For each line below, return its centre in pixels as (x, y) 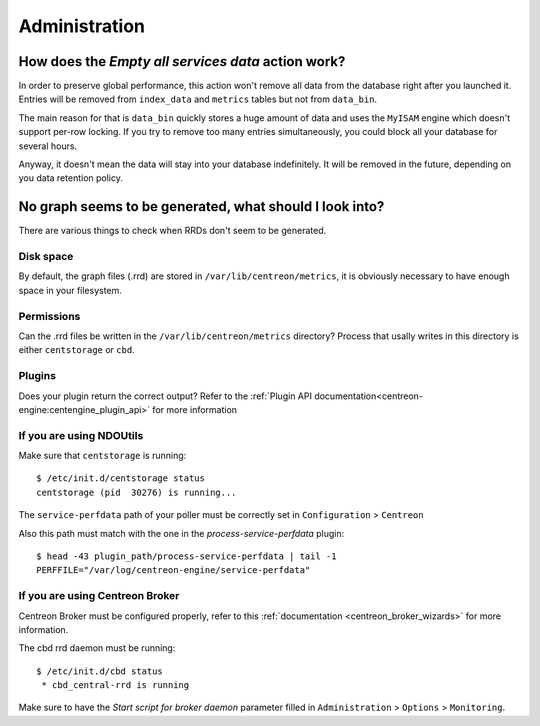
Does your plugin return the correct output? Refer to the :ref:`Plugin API (165, 396)
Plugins (37, 376)
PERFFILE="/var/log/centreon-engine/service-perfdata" (173, 570)
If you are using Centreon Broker (99, 596)
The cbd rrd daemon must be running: (97, 648)
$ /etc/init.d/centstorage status (120, 478)
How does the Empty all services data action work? (182, 61)
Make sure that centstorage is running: (102, 456)
